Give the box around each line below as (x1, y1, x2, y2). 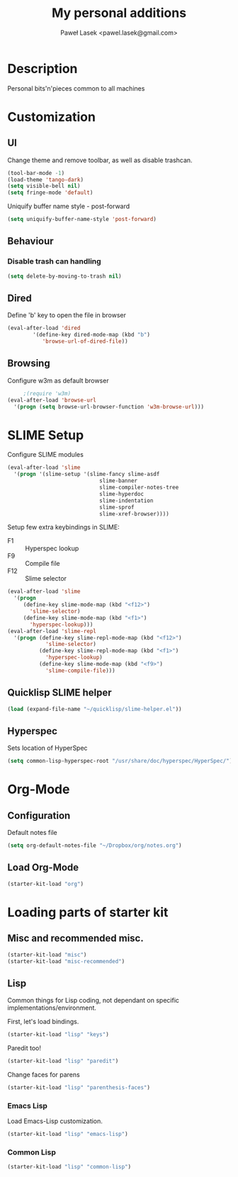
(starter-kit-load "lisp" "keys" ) (7, 1031, 110, 1038)
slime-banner (98, 477, 138, 484)
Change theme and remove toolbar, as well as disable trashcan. (7, 156, 193, 164)
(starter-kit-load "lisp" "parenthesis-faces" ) (7, 1084, 151, 1091)
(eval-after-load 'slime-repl (7, 627, 97, 635)
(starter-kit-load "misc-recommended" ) (7, 957, 125, 965)
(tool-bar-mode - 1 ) (7, 169, 65, 176)
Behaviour (7, 235, 55, 247)
